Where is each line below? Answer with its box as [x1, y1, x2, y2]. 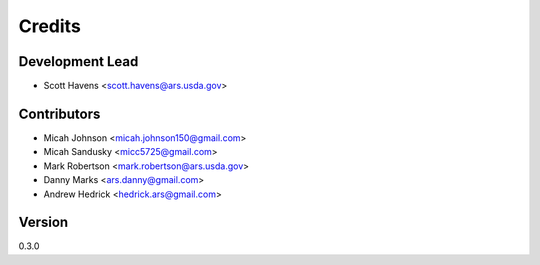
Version [18, 214, 69, 231]
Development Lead [18, 53, 139, 70]
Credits [18, 15, 82, 37]
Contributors [18, 105, 101, 122]
